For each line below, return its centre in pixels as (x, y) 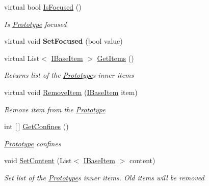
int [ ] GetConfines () (36, 126)
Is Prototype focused (35, 24)
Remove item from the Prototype (55, 109)
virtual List (22, 58)
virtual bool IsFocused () (43, 7)
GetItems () (115, 58)
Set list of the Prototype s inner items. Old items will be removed (104, 177)
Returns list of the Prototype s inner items (69, 75)
